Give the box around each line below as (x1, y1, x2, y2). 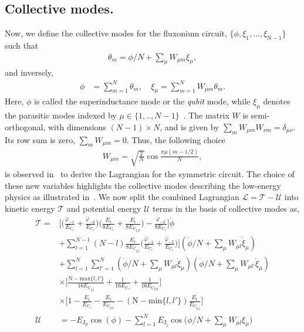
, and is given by (160, 120, 219, 133)
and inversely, (5, 66, 53, 79)
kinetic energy (5, 202, 55, 214)
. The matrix (183, 109, 229, 121)
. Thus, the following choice (126, 133, 225, 145)
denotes (263, 95, 291, 107)
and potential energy (66, 202, 141, 214)
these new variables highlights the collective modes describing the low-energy (5, 179, 281, 191)
